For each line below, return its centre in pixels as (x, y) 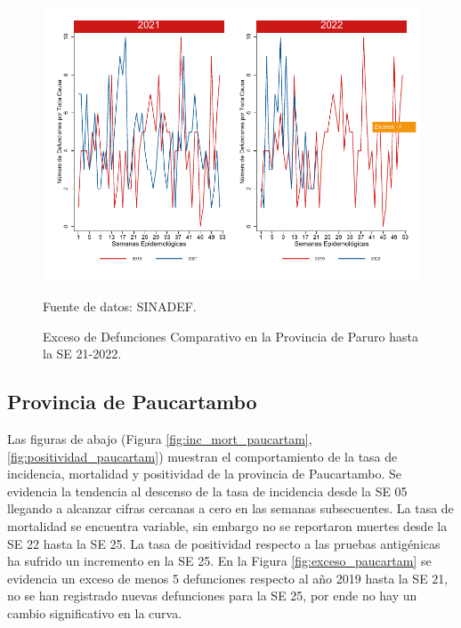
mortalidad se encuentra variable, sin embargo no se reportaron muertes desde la (227, 525)
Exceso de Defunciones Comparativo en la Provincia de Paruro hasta (230, 336)
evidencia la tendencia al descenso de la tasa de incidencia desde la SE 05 (207, 491)
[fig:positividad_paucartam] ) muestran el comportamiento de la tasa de (202, 456)
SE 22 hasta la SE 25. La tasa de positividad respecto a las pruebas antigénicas (224, 543)
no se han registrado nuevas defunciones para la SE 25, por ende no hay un (212, 596)
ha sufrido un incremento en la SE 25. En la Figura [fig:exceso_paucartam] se (219, 561)
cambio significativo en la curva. (95, 612)
